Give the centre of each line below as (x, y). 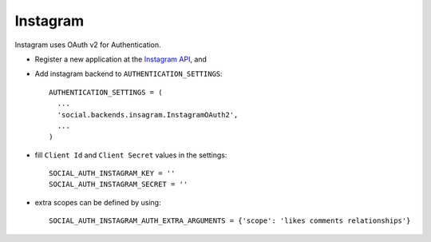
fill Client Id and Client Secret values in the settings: (131, 155)
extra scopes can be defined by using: (98, 202)
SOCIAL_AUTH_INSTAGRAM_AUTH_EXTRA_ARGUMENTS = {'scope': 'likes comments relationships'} (230, 221)
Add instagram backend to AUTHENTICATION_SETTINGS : (129, 74)
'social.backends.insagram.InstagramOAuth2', (148, 115)
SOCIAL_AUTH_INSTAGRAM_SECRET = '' (119, 184)
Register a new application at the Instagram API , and (121, 59)
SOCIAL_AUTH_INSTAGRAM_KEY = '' (112, 173)
